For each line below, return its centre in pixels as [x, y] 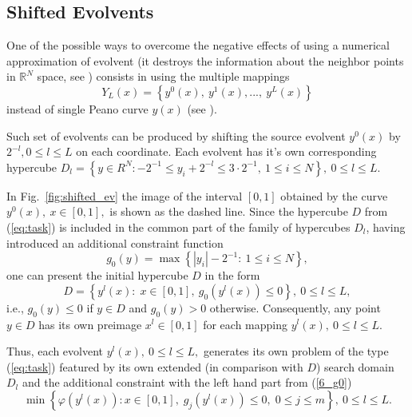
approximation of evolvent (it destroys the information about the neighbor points [205, 60]
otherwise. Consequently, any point [295, 307]
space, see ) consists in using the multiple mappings [163, 76]
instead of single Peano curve [77, 108]
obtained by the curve [334, 195]
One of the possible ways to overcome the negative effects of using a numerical [198, 45]
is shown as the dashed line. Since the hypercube [229, 211]
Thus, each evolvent [55, 351]
